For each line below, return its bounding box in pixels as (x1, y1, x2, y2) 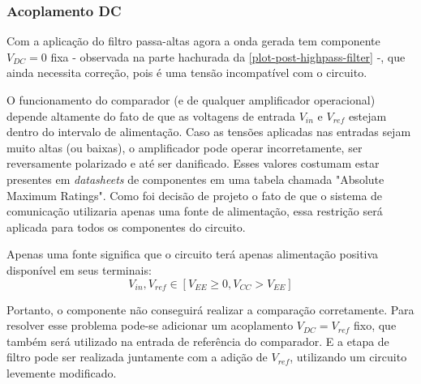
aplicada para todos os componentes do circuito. (6, 218, 246, 235)
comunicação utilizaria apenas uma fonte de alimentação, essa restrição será (6, 203, 383, 220)
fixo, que (353, 317, 397, 334)
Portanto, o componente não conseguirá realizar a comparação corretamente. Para (6, 301, 415, 318)
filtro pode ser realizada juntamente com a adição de (6, 348, 268, 365)
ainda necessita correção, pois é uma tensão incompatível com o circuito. (6, 64, 367, 81)
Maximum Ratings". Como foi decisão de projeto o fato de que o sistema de (6, 186, 383, 203)
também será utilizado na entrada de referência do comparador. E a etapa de (6, 332, 389, 349)
